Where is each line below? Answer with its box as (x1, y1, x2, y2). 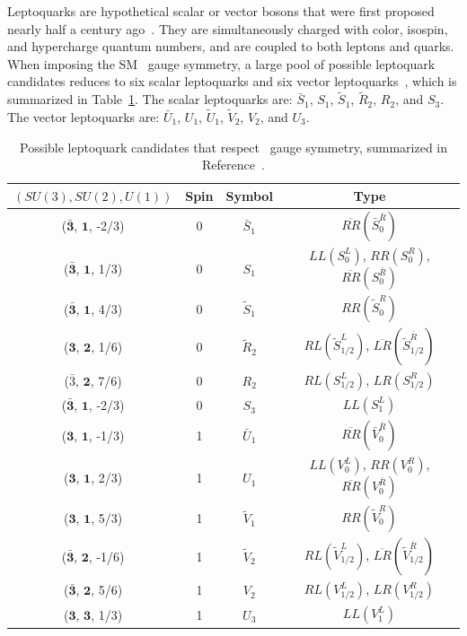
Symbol (225, 186, 273, 205)
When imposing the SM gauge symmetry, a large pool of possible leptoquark (7, 54, 436, 73)
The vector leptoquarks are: (7, 108, 160, 126)
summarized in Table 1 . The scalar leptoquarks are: (7, 90, 293, 109)
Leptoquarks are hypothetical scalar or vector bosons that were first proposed (7, 2, 435, 20)
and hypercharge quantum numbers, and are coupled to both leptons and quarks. (7, 37, 454, 56)
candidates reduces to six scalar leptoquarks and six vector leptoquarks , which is (7, 72, 457, 91)
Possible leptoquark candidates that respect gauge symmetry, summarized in (19, 137, 448, 156)
